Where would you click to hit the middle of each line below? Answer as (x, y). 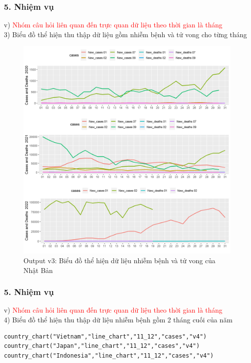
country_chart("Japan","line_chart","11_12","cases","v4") (102, 346)
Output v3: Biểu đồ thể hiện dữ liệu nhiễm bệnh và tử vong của (120, 260)
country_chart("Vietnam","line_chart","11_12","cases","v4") (105, 336)
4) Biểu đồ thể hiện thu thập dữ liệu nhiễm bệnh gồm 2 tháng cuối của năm (118, 319)
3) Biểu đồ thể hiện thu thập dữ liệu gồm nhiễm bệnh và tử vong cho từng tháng (125, 34)
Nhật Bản (38, 270)
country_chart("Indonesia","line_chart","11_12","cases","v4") (109, 355)
